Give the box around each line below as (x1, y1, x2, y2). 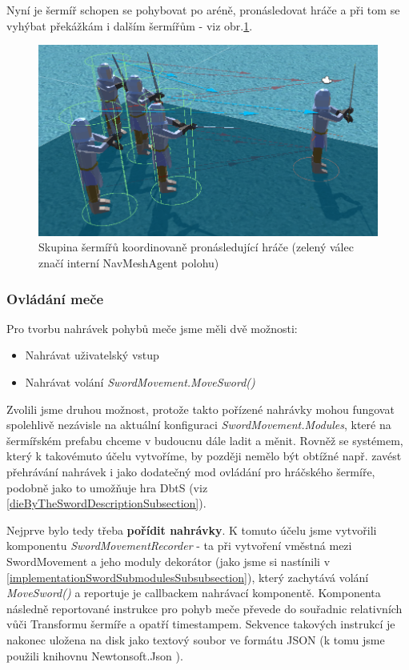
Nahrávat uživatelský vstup (25, 347, 159, 363)
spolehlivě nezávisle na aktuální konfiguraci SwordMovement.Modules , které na (6, 416, 391, 433)
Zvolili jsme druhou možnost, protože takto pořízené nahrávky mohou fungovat (6, 400, 395, 417)
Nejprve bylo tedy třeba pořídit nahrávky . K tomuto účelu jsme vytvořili (6, 521, 377, 538)
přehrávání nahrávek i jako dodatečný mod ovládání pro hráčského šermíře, (6, 463, 375, 480)
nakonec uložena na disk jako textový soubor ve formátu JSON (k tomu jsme (6, 631, 385, 648)
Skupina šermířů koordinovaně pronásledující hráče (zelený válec (38, 239, 354, 255)
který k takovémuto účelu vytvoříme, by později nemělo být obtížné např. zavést (6, 447, 402, 464)
